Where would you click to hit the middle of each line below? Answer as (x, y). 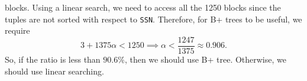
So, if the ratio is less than (53, 59)
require (17, 30)
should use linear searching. (54, 71)
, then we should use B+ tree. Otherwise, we (205, 59)
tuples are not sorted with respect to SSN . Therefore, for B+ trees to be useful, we (153, 19)
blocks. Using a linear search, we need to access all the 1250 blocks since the (143, 7)
